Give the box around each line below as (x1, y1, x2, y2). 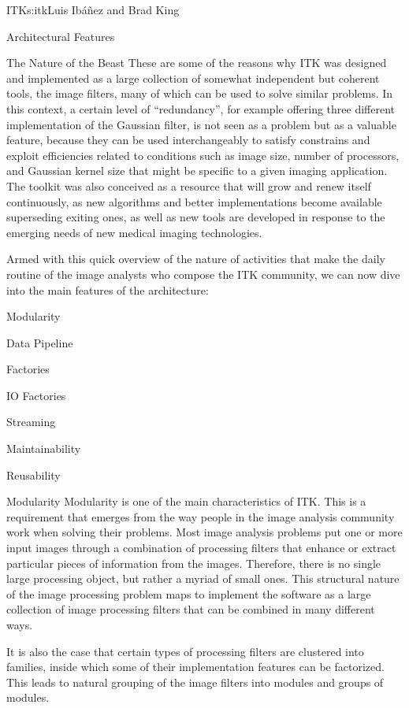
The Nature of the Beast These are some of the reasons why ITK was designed (6, 54, 387, 71)
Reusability (6, 466, 61, 483)
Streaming (6, 413, 56, 430)
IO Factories (6, 387, 66, 403)
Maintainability (6, 440, 81, 457)
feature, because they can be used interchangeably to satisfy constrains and (6, 132, 370, 148)
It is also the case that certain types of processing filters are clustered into (6, 643, 364, 659)
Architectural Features (6, 28, 115, 44)
